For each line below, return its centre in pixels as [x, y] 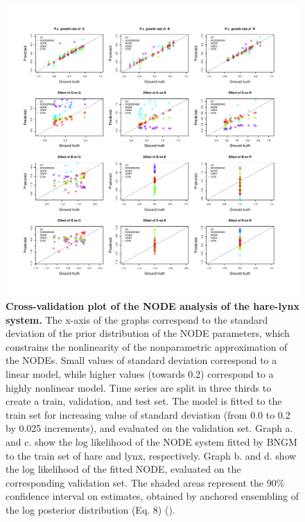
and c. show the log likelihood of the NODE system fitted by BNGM [151, 441]
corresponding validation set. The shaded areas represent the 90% [145, 482]
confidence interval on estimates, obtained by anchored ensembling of [152, 496]
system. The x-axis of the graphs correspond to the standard [137, 319]
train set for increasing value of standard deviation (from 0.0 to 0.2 [148, 414]
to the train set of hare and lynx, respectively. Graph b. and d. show [151, 455]
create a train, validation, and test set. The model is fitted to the [144, 401]
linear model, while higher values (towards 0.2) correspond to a [140, 374]
